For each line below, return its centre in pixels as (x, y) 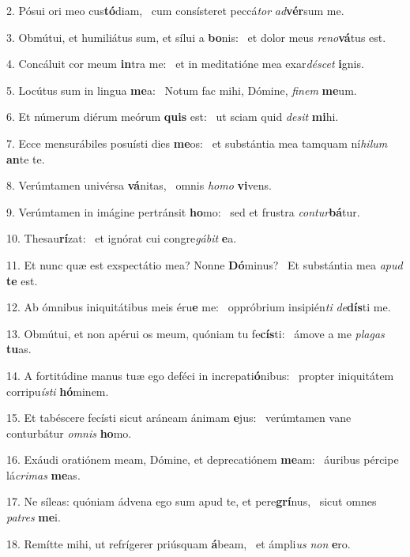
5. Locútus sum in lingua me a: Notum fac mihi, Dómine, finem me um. (182, 90)
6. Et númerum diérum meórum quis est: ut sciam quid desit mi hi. (173, 117)
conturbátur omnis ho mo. (69, 433)
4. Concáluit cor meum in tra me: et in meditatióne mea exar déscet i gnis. (185, 64)
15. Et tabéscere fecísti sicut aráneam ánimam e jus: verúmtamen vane (179, 418)
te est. (22, 280)
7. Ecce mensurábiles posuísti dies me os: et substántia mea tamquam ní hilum (197, 143)
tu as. (19, 349)
